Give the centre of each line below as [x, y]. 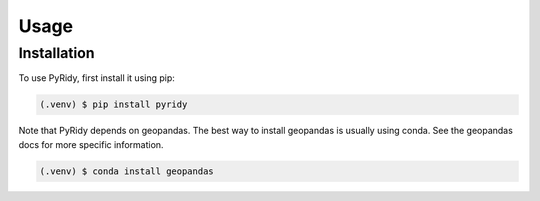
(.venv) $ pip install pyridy [113, 104]
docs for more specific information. [91, 144]
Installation [56, 53]
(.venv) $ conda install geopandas [126, 171]
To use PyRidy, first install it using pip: [96, 78]
